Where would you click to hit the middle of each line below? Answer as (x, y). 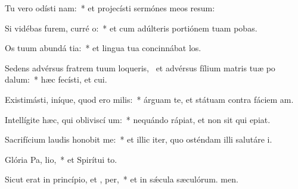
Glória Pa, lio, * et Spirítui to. (61, 159)
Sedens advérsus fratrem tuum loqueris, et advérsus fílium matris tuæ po (140, 67)
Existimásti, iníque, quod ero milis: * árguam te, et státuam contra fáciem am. (149, 99)
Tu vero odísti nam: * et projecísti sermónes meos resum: (110, 8)
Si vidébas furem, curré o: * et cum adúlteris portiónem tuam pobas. (131, 28)
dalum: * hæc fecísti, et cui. (56, 79)
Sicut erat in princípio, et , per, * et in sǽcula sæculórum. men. (122, 179)
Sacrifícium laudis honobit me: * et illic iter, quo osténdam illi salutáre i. (139, 139)
